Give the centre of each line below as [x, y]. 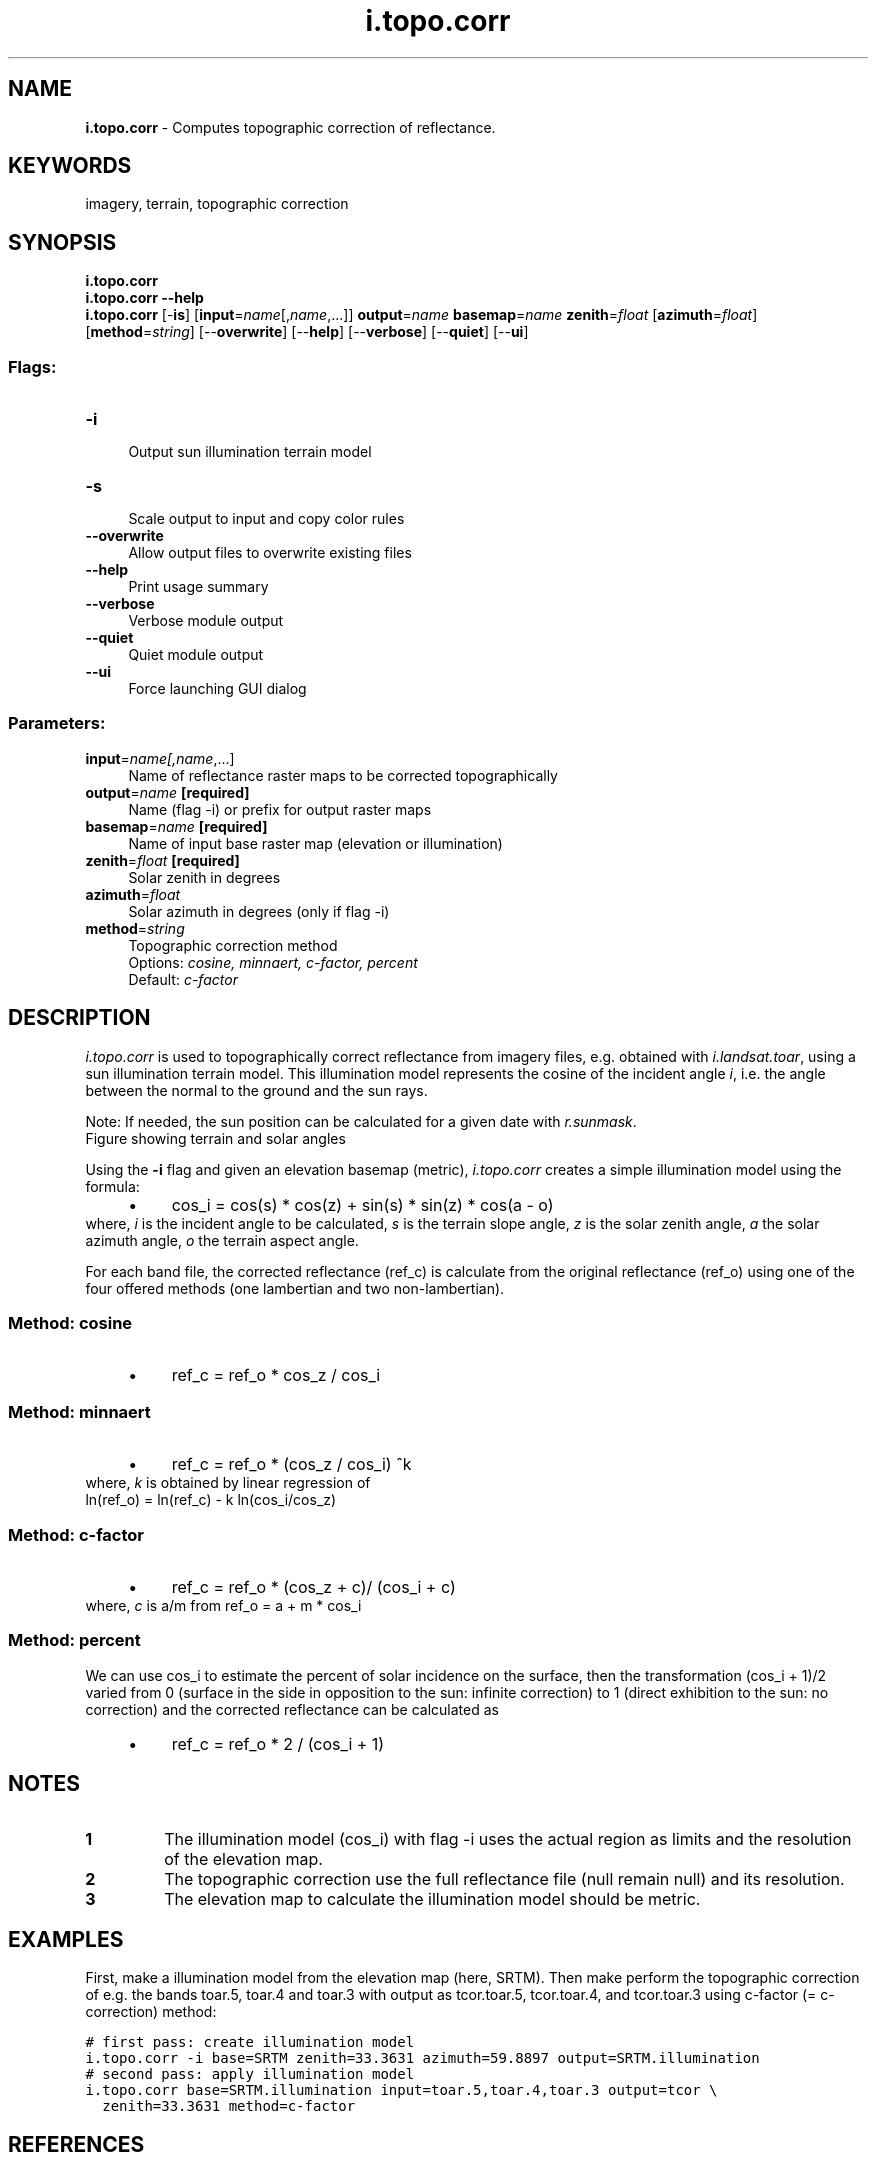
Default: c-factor [183, 979]
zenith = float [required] [162, 860]
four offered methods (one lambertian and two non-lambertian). [295, 1288]
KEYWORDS [70, 166]
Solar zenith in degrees [204, 877]
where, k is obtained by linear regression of [228, 1483]
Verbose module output [206, 621]
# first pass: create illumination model [250, 2042]
